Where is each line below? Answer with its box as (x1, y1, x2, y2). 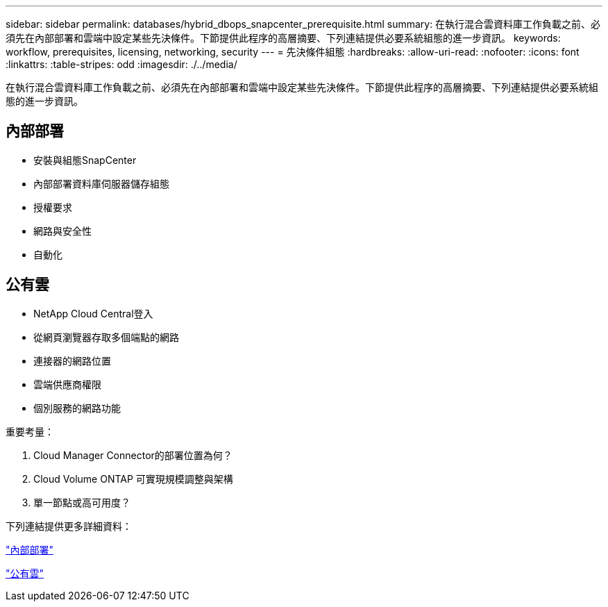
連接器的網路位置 (33, 354, 111, 367)
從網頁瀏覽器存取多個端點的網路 (33, 331, 179, 343)
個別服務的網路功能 (33, 401, 121, 414)
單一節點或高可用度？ (33, 496, 130, 508)
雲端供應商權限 (33, 378, 101, 390)
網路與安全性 (33, 224, 92, 237)
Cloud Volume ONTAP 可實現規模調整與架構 (33, 472, 233, 485)
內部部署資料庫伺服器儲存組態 (33, 177, 169, 190)
